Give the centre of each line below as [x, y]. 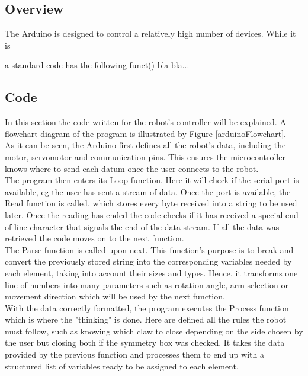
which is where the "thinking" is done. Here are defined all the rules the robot [146, 319]
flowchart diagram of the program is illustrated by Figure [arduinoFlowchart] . [145, 133]
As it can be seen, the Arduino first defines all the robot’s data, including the [145, 145]
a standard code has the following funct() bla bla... [97, 65]
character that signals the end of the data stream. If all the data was [155, 226]
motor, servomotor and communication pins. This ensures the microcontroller [145, 156]
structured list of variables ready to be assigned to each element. [122, 366]
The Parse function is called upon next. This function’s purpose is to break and [149, 249]
